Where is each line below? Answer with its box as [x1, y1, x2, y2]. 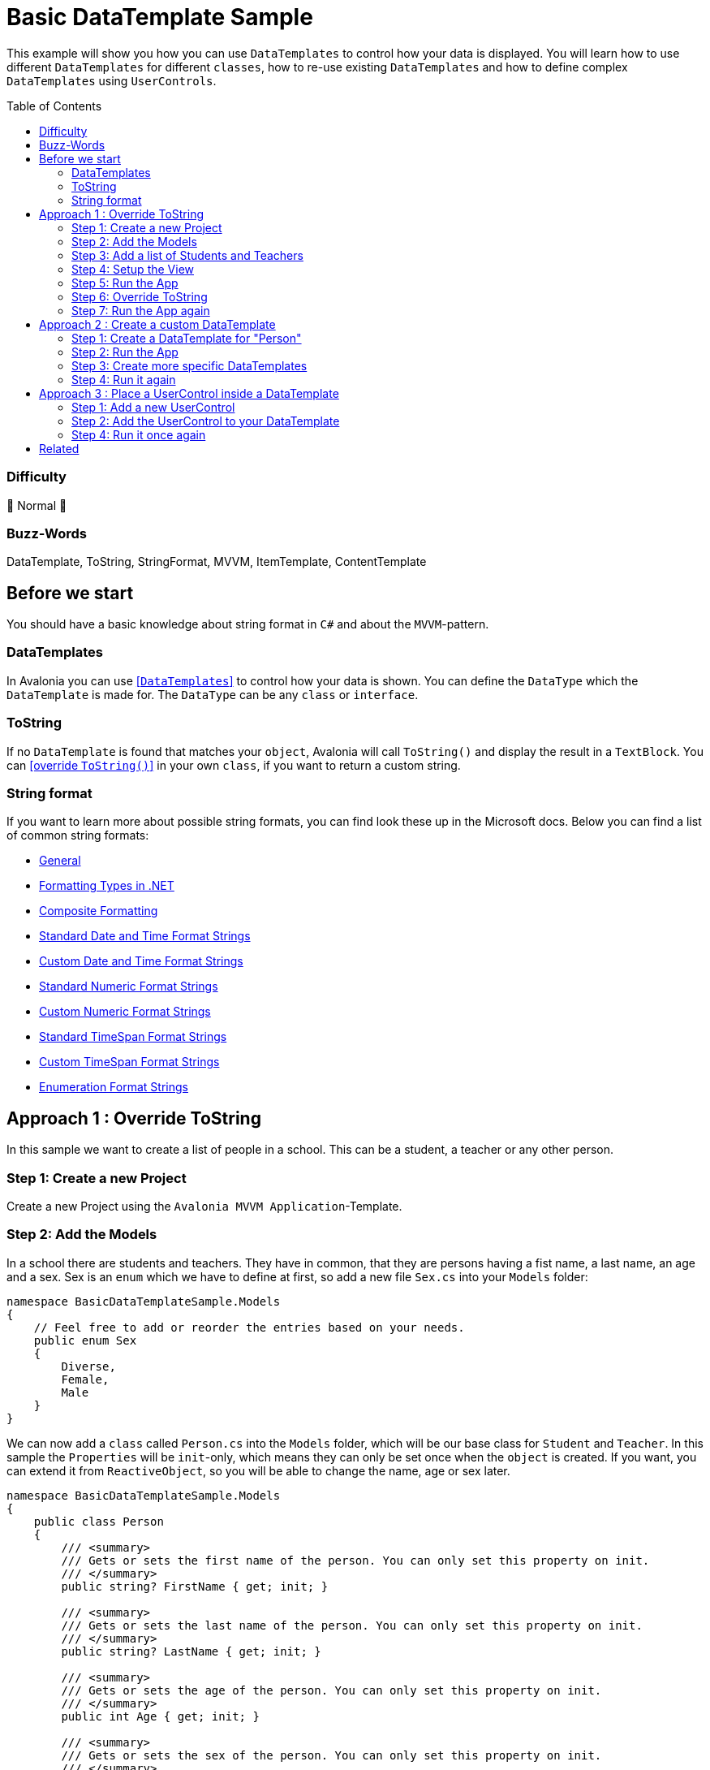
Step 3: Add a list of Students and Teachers [71, 248, 303, 262]
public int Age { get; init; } [61, 1709, 260, 1723]
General [39, 853, 81, 868]
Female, [61, 1372, 110, 1386]
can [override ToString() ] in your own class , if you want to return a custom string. [6, 758, 461, 772]
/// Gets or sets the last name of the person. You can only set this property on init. [61, 1618, 643, 1632]
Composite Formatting [39, 904, 158, 918]
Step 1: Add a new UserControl [71, 399, 235, 414]
